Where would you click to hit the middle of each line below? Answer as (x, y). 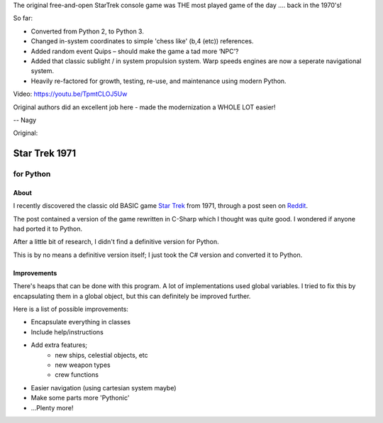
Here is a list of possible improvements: (71, 309)
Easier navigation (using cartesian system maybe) (104, 388)
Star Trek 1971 (45, 154)
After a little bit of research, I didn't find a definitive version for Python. (116, 242)
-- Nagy (25, 120)
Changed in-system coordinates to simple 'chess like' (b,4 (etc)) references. (143, 41)
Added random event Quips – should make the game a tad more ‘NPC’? (135, 51)
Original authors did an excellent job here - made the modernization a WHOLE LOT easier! (144, 107)
